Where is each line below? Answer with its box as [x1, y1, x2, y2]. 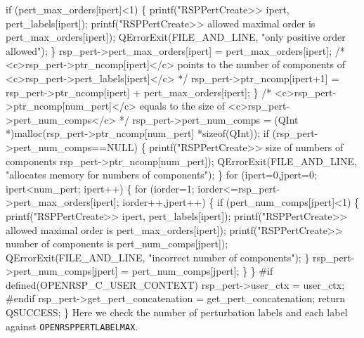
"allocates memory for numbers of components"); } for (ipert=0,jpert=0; [6, 167, 318, 182]
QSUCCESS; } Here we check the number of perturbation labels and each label [6, 305, 348, 320]
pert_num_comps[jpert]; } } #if [131, 264, 273, 278]
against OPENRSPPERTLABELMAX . [6, 318, 138, 333]
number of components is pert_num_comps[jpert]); [6, 236, 228, 251]
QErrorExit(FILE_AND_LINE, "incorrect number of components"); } [6, 249, 310, 264]
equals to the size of [139, 98, 226, 113]
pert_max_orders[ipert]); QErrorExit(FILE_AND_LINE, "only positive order [6, 30, 346, 44]
